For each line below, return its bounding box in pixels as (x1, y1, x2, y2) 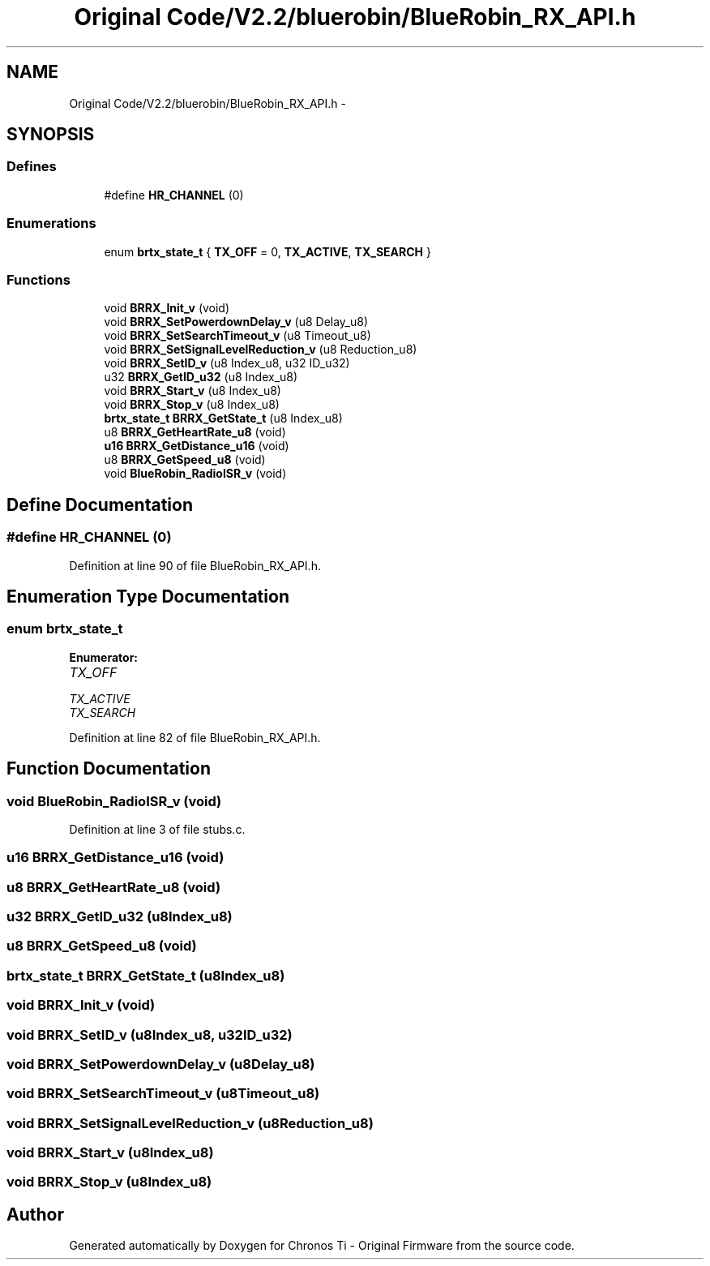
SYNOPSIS (6, 124, 95, 145)
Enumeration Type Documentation (6, 586, 289, 607)
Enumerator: (69, 650, 139, 664)
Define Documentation (6, 494, 193, 515)
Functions (6, 271, 71, 288)
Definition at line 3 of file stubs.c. (69, 822, 246, 836)
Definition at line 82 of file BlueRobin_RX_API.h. (69, 730, 321, 745)
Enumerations (6, 215, 96, 232)
